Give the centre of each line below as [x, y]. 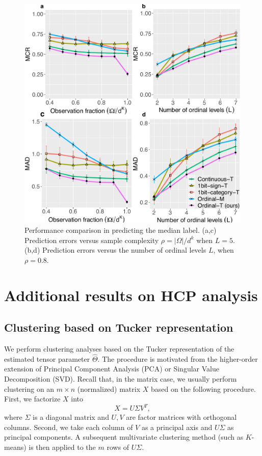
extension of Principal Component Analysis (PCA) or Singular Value [112, 369]
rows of [118, 447]
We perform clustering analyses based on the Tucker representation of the [119, 348]
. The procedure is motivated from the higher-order [178, 358]
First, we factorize [32, 399]
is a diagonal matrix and [71, 417]
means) [15, 447]
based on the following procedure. [203, 388]
